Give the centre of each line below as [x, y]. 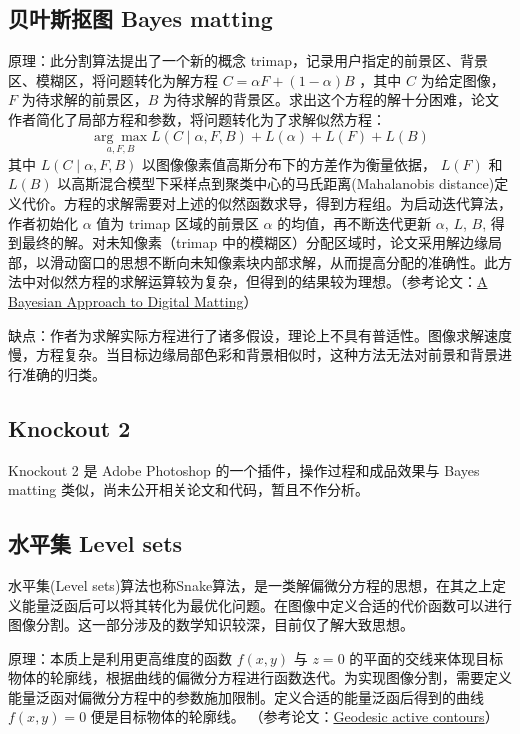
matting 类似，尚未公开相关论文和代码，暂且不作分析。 [188, 489]
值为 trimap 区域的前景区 [177, 222]
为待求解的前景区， [84, 99]
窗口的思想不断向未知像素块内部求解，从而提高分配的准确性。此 [287, 261]
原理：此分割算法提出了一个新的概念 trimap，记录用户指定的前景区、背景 [248, 60]
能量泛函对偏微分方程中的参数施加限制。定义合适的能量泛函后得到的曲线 [246, 696]
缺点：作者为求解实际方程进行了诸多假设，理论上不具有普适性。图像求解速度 [260, 334]
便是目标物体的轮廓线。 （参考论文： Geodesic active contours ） [294, 716]
